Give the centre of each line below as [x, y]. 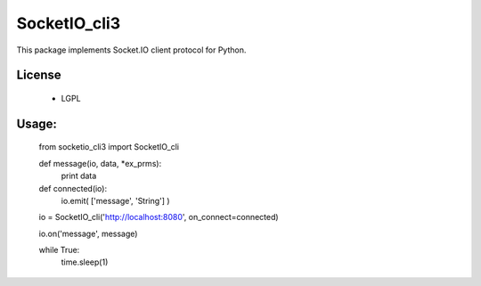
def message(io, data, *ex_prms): [100, 163]
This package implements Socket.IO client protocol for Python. [131, 50]
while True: [59, 250]
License [39, 75]
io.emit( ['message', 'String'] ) [115, 200]
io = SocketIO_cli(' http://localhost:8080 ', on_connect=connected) [159, 217]
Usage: [37, 123]
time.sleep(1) [85, 262]
